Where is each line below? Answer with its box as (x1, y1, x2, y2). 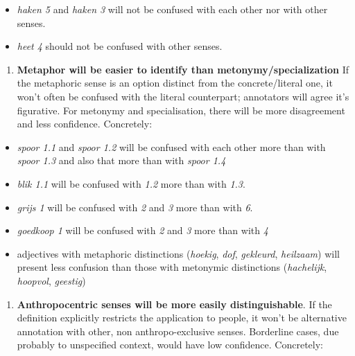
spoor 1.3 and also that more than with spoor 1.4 (17, 153, 226, 168)
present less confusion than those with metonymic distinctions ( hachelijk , (17, 260, 327, 274)
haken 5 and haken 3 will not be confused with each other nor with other (17, 2, 328, 16)
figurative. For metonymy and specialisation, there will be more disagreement (17, 103, 345, 117)
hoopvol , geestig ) (17, 273, 86, 287)
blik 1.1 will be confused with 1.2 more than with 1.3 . (17, 176, 245, 190)
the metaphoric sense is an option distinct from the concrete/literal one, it (17, 75, 333, 90)
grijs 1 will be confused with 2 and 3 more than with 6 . (17, 199, 253, 214)
